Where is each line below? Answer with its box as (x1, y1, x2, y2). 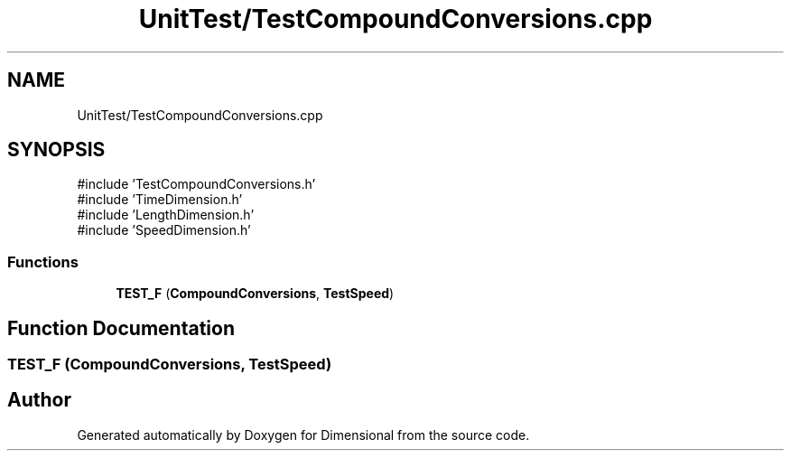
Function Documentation (7, 316, 235, 340)
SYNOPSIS (7, 138, 106, 162)
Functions (7, 252, 79, 271)
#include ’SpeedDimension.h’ (77, 222, 251, 238)
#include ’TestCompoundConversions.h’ (77, 176, 316, 192)
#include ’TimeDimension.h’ (77, 192, 243, 208)
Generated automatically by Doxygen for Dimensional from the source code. (77, 426, 530, 443)
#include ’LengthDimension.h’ (77, 207, 255, 223)
